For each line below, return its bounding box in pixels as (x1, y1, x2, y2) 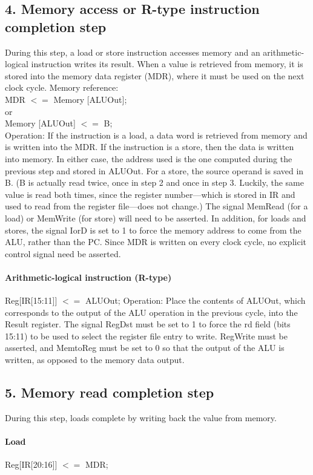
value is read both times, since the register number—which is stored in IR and (5, 188, 295, 200)
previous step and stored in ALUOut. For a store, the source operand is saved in (5, 164, 304, 177)
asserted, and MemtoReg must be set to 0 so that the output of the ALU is (5, 341, 285, 354)
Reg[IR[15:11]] (5, 294, 58, 307)
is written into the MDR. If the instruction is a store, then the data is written (5, 140, 294, 153)
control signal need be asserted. (5, 247, 121, 260)
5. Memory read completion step (5, 383, 214, 402)
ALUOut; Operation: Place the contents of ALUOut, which (85, 294, 306, 307)
